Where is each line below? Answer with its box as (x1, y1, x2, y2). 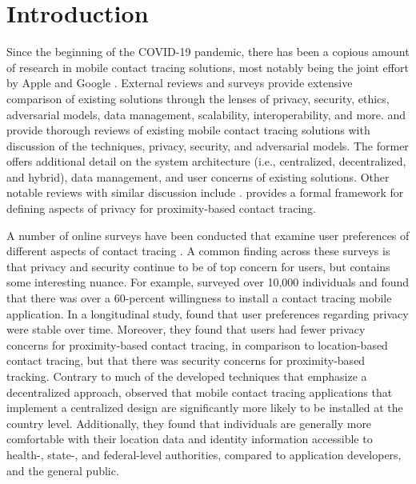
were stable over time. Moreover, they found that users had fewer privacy (6, 321, 366, 338)
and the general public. (6, 462, 119, 478)
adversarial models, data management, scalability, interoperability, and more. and (6, 106, 406, 122)
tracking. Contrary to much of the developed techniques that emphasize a (6, 368, 367, 384)
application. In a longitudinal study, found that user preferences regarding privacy (6, 305, 409, 322)
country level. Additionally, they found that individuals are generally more (6, 414, 372, 431)
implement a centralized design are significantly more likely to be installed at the (6, 399, 403, 416)
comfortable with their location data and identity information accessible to (6, 430, 373, 447)
